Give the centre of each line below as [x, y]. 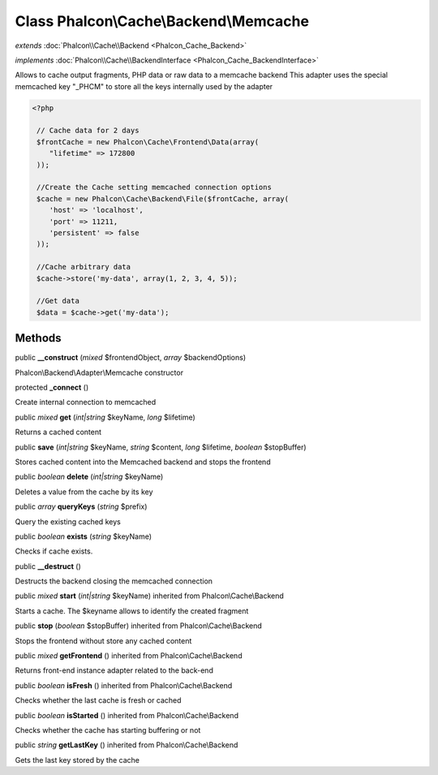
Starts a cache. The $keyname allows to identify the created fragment [132, 611]
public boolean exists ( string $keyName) [84, 536]
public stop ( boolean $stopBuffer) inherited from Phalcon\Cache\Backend [139, 626]
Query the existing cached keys [68, 521]
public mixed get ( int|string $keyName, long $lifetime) [105, 417]
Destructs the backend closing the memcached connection [114, 581]
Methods [38, 338]
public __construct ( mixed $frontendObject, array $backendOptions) [131, 358]
